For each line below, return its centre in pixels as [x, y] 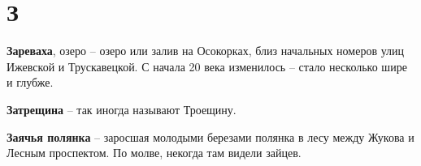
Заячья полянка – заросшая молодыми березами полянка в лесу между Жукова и [210, 136]
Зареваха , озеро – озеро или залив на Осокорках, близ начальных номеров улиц [206, 51]
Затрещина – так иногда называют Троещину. [122, 109]
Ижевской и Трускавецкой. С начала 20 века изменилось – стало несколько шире [207, 66]
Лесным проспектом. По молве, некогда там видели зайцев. [154, 153]
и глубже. [30, 82]
